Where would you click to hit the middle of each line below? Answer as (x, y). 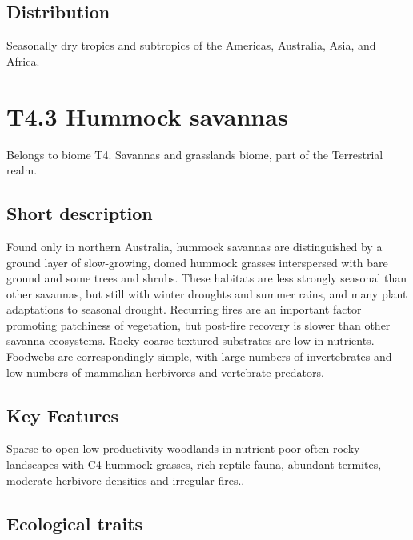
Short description (80, 213)
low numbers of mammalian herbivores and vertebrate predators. (165, 372)
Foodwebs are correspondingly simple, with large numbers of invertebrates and (199, 356)
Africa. (23, 60)
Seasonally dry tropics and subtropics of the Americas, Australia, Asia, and (191, 45)
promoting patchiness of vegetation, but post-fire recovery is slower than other (198, 324)
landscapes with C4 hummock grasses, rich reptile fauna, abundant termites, (194, 464)
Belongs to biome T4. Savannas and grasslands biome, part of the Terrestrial (195, 154)
